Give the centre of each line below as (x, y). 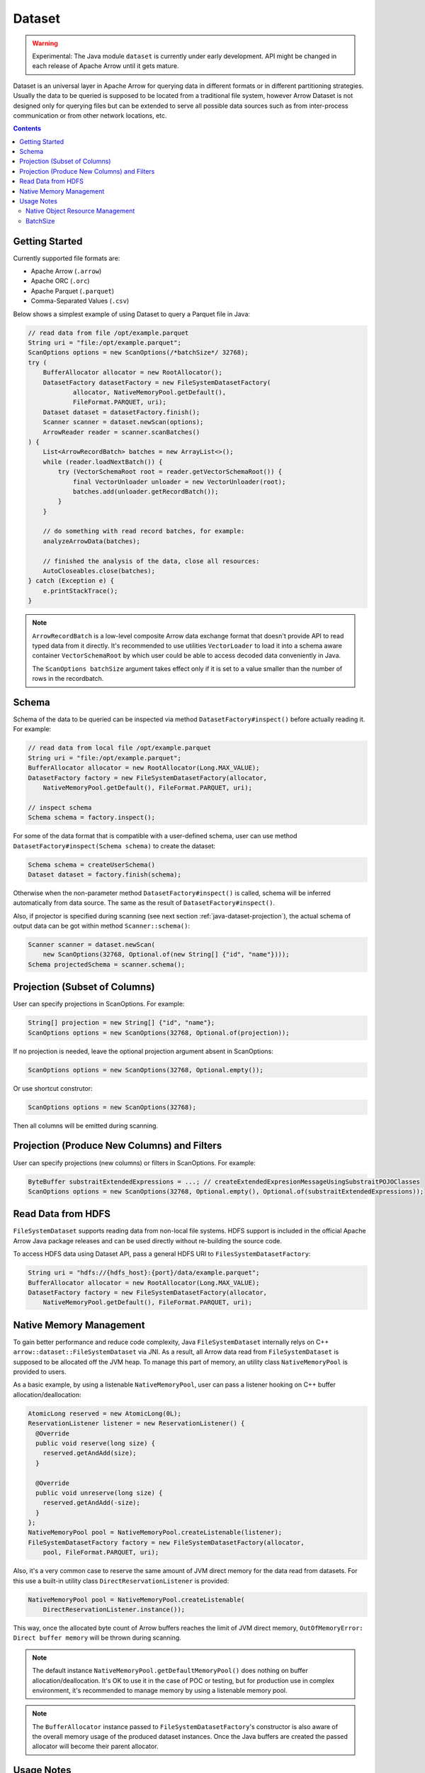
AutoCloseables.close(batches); (99, 571)
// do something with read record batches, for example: (144, 531)
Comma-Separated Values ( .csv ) (80, 301)
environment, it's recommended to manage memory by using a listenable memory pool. (160, 1690)
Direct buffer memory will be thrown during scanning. (97, 1638)
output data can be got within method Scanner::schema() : (102, 926)
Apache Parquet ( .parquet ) (73, 291)
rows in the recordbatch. (68, 679)
